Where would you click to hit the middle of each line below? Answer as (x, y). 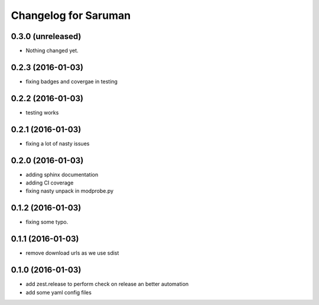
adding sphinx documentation (62, 174)
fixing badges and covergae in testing (72, 81)
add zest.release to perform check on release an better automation (107, 284)
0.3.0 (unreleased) (46, 36)
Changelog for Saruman (71, 15)
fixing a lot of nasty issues (58, 143)
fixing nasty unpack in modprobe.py (70, 191)
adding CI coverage (50, 183)
